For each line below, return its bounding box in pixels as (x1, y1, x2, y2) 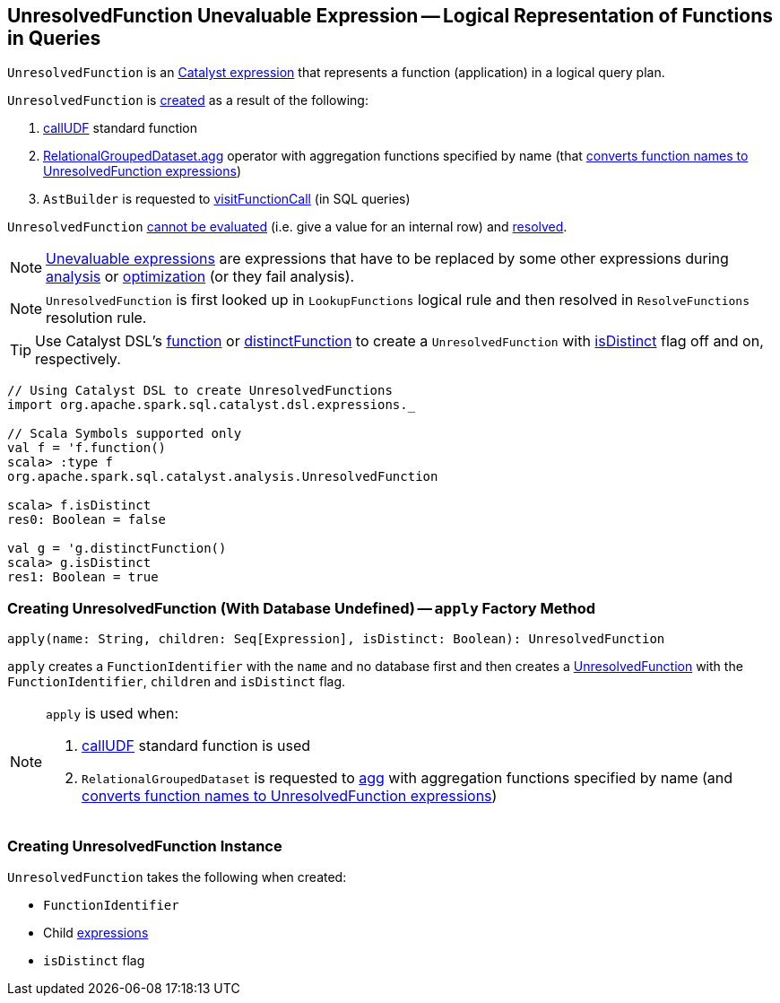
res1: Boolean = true (7, 570, 159, 585)
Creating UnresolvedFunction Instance (7, 836, 282, 855)
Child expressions (43, 924, 149, 940)
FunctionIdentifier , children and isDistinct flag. (7, 674, 346, 690)
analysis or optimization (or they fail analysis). (46, 267, 355, 286)
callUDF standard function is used (82, 737, 311, 755)
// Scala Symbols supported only (7, 426, 242, 441)
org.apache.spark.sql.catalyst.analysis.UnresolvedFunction (7, 469, 438, 484)
